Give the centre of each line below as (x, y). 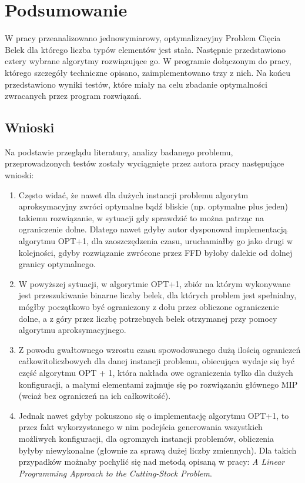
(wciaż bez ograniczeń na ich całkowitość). (95, 396)
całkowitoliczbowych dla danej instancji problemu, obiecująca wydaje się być (157, 361)
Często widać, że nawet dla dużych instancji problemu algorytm (133, 194)
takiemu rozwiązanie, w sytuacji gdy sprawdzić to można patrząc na (141, 217)
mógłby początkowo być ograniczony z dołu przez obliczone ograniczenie (149, 307)
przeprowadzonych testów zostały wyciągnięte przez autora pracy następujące (145, 163)
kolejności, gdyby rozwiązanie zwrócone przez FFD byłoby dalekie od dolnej (155, 252)
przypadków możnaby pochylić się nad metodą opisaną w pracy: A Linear (152, 462)
